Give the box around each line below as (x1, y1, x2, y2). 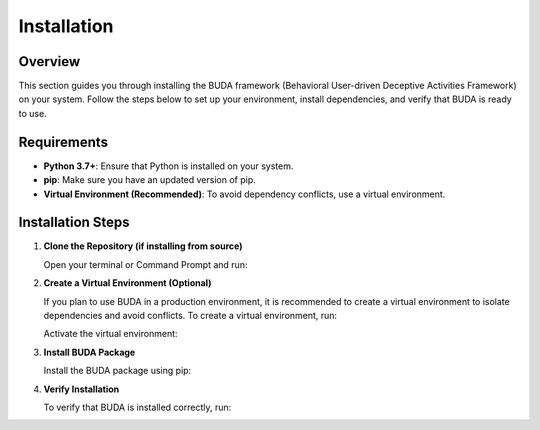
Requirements (18, 133, 109, 150)
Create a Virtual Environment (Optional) (43, 277, 212, 289)
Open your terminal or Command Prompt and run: (43, 258, 248, 270)
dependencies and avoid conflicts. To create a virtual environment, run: (43, 310, 338, 321)
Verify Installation (43, 383, 120, 395)
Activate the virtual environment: (43, 328, 179, 340)
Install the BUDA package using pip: (43, 365, 192, 377)
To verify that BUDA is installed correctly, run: (43, 401, 232, 413)
